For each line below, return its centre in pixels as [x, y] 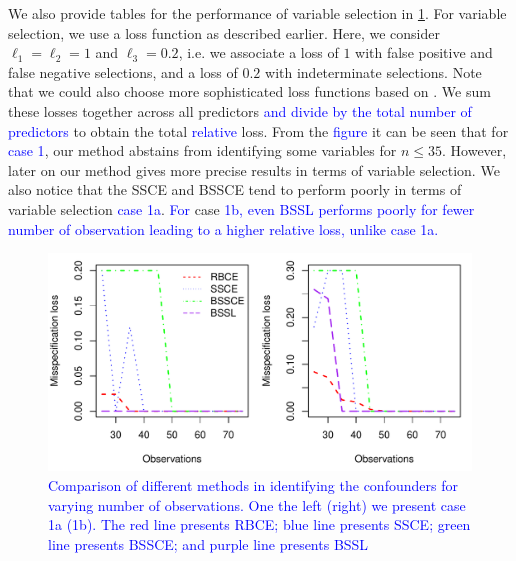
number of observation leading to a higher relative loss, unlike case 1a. [223, 228]
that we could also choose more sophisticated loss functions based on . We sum [249, 91]
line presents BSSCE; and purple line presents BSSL [208, 543]
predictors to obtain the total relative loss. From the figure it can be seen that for [258, 130]
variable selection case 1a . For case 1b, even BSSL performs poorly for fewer [241, 208]
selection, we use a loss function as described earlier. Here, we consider [224, 32]
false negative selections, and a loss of [123, 71]
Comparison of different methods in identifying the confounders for [253, 484]
